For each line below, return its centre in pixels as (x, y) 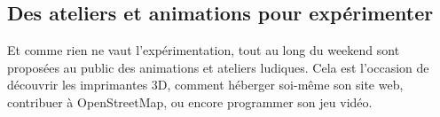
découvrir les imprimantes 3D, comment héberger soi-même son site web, (205, 85)
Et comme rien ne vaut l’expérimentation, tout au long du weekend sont (204, 50)
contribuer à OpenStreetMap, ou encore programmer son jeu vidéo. (190, 101)
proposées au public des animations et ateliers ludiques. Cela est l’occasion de (218, 67)
